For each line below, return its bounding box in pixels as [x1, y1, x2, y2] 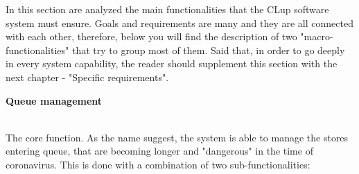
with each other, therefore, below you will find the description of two [6, 29, 297, 44]
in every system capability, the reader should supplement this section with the [6, 56, 338, 71]
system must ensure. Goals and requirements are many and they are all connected [6, 15, 353, 30]
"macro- [300, 29, 333, 44]
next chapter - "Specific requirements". [6, 69, 169, 84]
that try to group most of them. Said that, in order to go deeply [71, 42, 345, 57]
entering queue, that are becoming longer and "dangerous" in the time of [6, 143, 313, 158]
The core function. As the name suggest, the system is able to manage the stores [6, 130, 349, 144]
